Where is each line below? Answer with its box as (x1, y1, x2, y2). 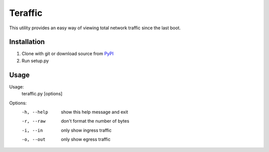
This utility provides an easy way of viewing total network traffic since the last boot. (9, 25, 181, 31)
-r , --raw (21, 118, 46, 124)
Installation (9, 38, 45, 46)
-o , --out (21, 137, 46, 143)
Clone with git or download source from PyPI (21, 51, 114, 57)
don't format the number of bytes (61, 118, 130, 124)
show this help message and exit (61, 109, 128, 115)
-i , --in (21, 127, 43, 133)
